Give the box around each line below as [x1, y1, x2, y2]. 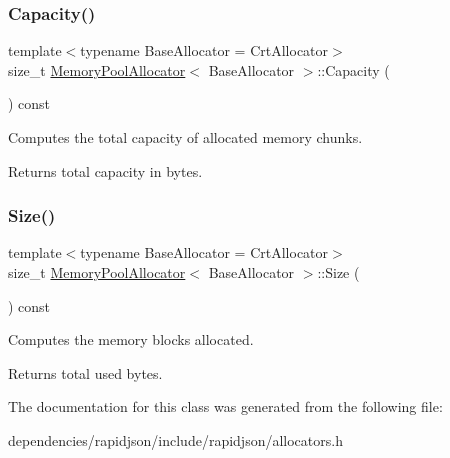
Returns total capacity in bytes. [8, 160, 203, 181]
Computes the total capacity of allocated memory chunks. [8, 127, 363, 147]
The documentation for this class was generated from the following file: [8, 396, 443, 417]
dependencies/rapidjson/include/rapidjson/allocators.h [8, 429, 343, 450]
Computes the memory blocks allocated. [8, 329, 254, 350]
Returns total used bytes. [8, 362, 163, 383]
